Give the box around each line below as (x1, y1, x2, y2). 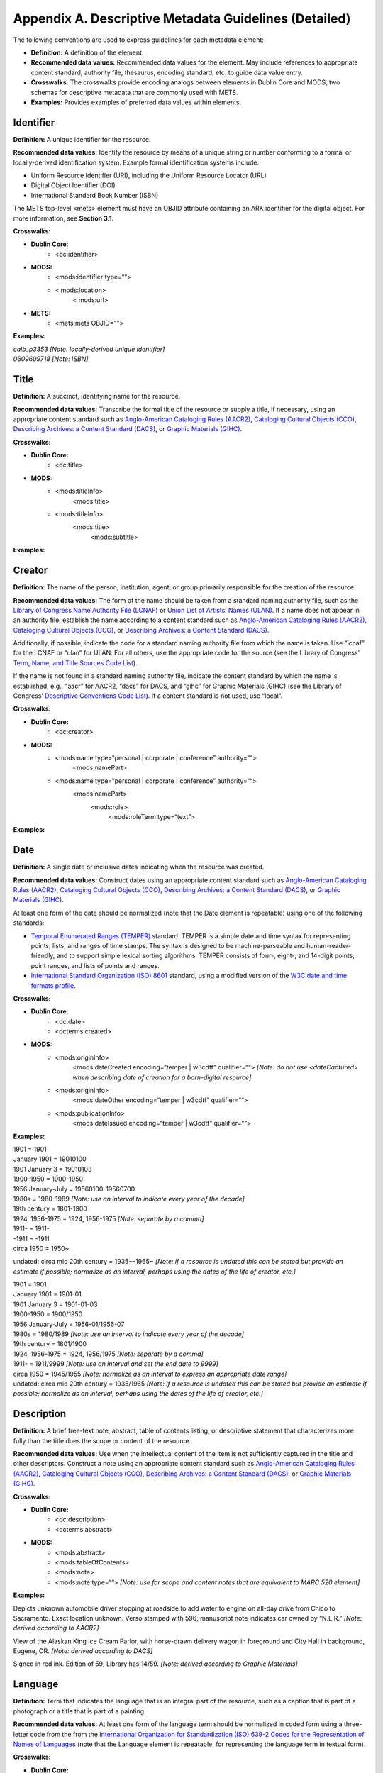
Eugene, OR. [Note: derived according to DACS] (13, 1647, 153, 1655)
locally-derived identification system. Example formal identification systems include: (13, 158, 259, 167)
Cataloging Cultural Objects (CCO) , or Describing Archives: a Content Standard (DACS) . (13, 626, 270, 634)
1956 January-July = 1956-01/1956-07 (13, 1320, 125, 1328)
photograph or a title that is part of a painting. (13, 1706, 146, 1716)
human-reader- (306, 941, 351, 950)
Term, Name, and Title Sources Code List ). (13, 658, 138, 667)
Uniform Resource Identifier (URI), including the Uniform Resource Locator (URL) (30, 171, 267, 179)
